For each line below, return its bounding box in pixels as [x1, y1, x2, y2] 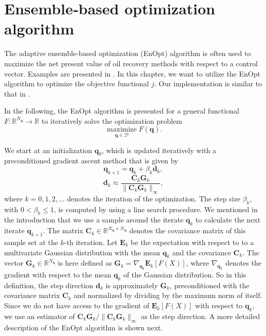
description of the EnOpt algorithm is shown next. [4, 322, 163, 332]
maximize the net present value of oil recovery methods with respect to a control [4, 58, 258, 68]
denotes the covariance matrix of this [129, 225, 246, 236]
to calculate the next [195, 214, 261, 225]
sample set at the [4, 236, 59, 247]
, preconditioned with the [169, 279, 250, 290]
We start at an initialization [4, 144, 92, 155]
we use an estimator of [4, 310, 75, 321]
